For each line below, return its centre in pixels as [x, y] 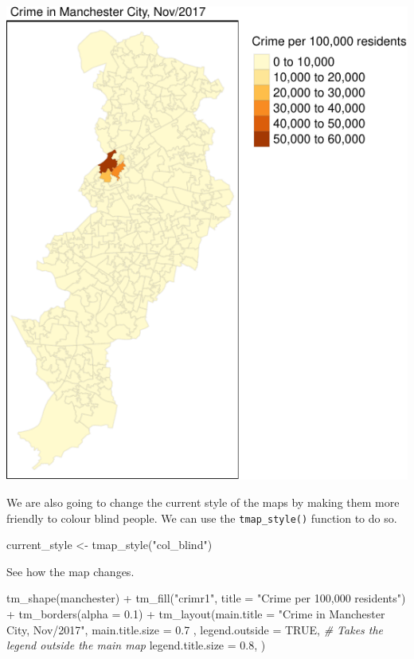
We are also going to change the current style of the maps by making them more [203, 502]
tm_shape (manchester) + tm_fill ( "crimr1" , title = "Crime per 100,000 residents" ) [206, 598]
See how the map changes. [70, 571]
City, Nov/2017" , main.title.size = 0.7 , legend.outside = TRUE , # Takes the [195, 629]
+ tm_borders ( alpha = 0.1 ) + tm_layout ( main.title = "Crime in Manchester [196, 614]
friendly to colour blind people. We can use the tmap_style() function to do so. [202, 518]
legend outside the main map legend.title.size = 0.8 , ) [136, 645]
